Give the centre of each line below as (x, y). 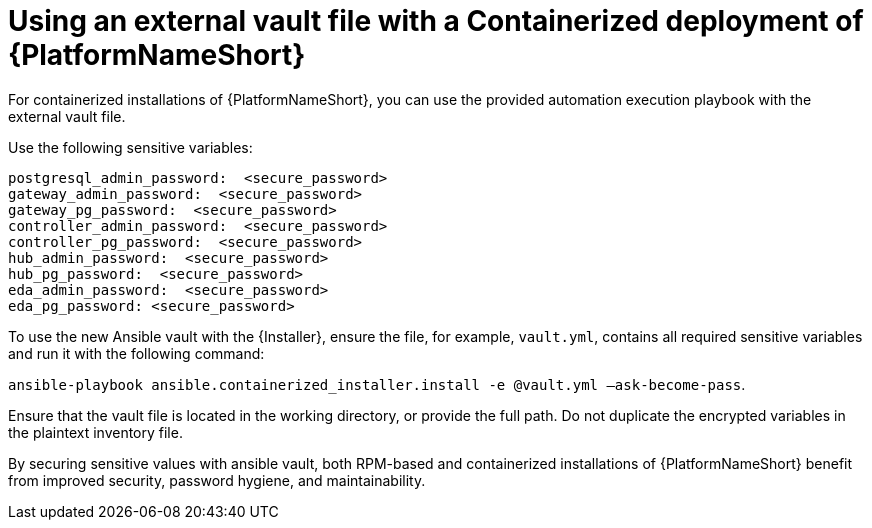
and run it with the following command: (136, 353)
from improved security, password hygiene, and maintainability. (217, 480)
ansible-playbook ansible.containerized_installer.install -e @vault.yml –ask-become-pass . (377, 384)
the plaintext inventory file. (95, 432)
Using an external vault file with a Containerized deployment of (436, 21)
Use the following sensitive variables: (130, 147)
